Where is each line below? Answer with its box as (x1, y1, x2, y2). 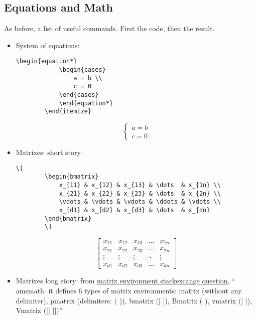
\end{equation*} (59, 99, 113, 107)
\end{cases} (59, 91, 99, 99)
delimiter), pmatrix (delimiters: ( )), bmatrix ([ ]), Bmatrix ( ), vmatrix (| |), (16, 295, 252, 305)
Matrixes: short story (16, 146, 81, 157)
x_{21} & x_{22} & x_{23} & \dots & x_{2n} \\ (59, 190, 221, 197)
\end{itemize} (45, 108, 92, 115)
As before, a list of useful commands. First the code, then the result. (4, 23, 215, 34)
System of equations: (16, 40, 80, 50)
